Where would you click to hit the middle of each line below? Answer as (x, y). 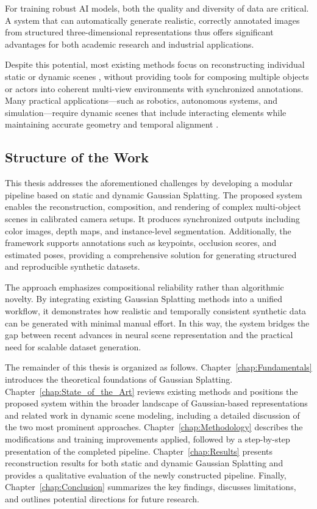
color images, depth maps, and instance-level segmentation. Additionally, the (148, 230)
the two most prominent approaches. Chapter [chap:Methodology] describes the (154, 427)
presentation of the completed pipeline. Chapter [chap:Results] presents (139, 451)
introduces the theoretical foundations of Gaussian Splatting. (119, 379)
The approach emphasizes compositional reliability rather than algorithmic (144, 287)
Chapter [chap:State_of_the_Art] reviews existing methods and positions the (151, 391)
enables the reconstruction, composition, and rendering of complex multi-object (153, 207)
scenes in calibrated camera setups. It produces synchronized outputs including (152, 218)
